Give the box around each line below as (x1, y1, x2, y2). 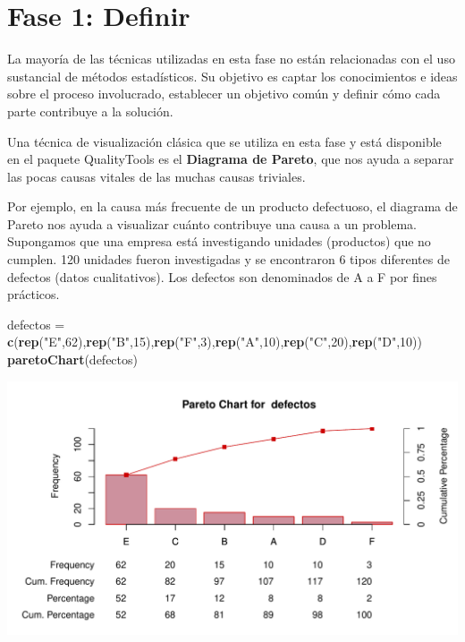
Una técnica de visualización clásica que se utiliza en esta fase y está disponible (7, 132, 442, 150)
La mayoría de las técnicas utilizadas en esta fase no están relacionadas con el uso (7, 49, 455, 68)
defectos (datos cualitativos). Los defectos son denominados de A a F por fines (7, 267, 437, 286)
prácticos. (7, 285, 60, 304)
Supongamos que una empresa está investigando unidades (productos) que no (7, 232, 431, 251)
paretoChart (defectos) (7, 350, 138, 369)
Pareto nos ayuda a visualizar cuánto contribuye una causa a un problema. (7, 214, 417, 233)
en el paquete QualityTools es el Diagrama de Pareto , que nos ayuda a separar (7, 150, 454, 168)
